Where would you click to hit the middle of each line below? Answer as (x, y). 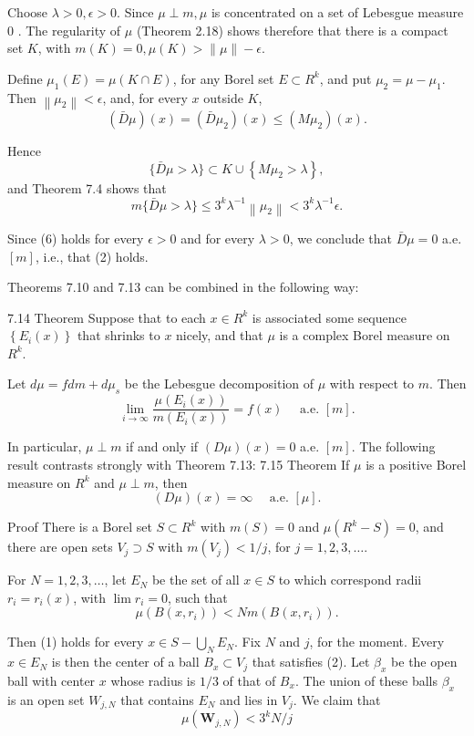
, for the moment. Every (377, 642)
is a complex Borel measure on (365, 335)
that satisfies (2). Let (311, 662)
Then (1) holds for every (76, 642)
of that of (249, 680)
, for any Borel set (223, 78)
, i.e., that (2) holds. (92, 256)
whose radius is (153, 680)
